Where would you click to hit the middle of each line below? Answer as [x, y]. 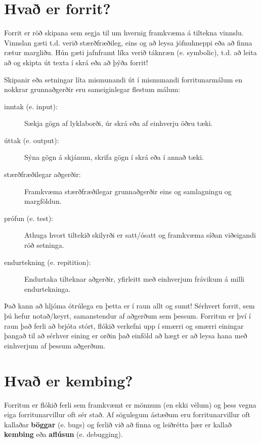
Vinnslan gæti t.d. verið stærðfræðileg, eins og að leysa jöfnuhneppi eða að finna [128, 42]
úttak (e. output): [32, 140]
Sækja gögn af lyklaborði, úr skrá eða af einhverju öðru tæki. [119, 123]
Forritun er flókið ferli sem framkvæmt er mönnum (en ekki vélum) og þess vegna [130, 404]
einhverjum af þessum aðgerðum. [55, 345]
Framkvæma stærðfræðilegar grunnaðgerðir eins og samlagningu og [128, 191]
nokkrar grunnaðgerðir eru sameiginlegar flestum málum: [92, 89]
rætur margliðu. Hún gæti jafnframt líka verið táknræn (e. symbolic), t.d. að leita [130, 52]
